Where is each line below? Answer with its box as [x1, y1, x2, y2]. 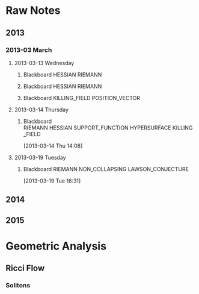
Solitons [5, 281, 31, 290]
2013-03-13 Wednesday [14, 59, 75, 66]
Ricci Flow [5, 263, 45, 274]
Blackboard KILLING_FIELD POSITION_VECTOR [23, 94, 141, 101]
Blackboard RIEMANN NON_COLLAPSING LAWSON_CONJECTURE [23, 165, 189, 172]
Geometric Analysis [5, 239, 106, 253]
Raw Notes [5, 4, 61, 17]
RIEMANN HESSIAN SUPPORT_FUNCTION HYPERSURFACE [23, 124, 171, 131]
